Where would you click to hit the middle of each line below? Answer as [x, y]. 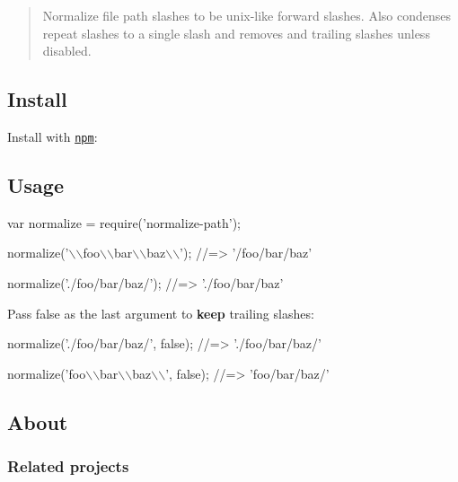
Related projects [68, 466]
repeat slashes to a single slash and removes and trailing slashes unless [236, 33]
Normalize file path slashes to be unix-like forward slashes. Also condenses [247, 15]
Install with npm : [53, 136]
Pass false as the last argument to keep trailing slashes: [161, 313]
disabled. [67, 51]
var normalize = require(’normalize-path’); [124, 222]
